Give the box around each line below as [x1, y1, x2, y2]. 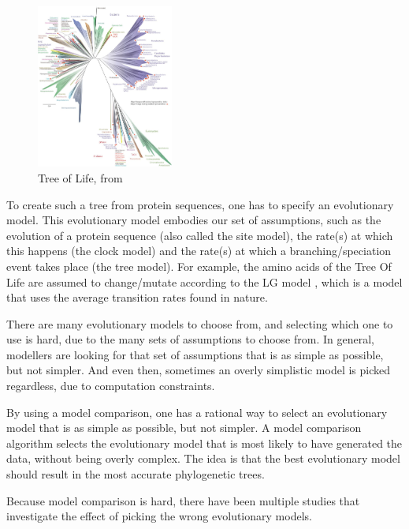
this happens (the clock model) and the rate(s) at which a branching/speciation [6, 242, 392, 259]
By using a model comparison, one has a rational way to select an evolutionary [6, 403, 388, 420]
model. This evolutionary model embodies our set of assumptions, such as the [6, 212, 381, 228]
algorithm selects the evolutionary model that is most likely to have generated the [6, 434, 403, 451]
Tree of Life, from [38, 169, 123, 186]
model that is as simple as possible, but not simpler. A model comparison [6, 419, 362, 436]
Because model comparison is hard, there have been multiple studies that [6, 492, 360, 508]
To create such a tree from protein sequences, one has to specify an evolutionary [6, 196, 394, 212]
